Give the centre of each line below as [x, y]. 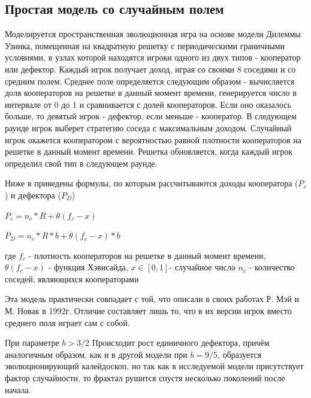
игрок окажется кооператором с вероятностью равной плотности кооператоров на [153, 139]
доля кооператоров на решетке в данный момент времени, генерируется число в [151, 93]
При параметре [32, 343]
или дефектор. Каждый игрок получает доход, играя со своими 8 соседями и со [150, 69]
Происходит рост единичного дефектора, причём [181, 343]
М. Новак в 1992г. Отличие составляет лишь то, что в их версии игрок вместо [148, 311]
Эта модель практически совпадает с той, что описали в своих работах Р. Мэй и [152, 299]
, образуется [240, 354]
